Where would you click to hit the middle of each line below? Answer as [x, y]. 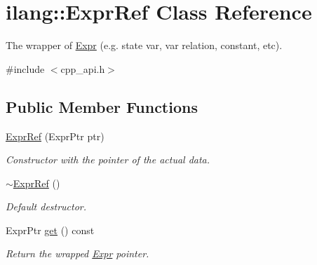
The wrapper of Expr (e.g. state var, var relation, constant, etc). [144, 45]
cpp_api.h [83, 68]
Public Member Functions [102, 106]
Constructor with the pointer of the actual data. [108, 159]
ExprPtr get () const [50, 230]
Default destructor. [46, 206]
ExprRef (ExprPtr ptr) [55, 136]
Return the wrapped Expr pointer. [77, 253]
